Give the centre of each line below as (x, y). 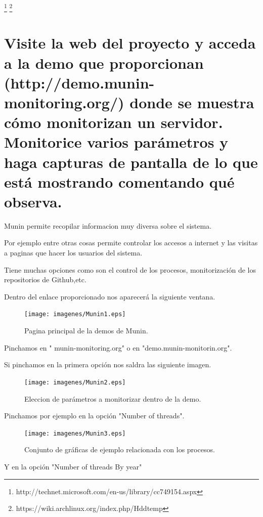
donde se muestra (192, 102)
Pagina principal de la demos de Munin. (86, 331)
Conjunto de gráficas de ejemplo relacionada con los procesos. (120, 449)
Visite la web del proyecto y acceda (130, 43)
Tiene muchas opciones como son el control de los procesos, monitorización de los (130, 269)
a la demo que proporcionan (104, 62)
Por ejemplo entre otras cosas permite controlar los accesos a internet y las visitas (131, 243)
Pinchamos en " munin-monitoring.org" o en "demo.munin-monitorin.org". (118, 347)
